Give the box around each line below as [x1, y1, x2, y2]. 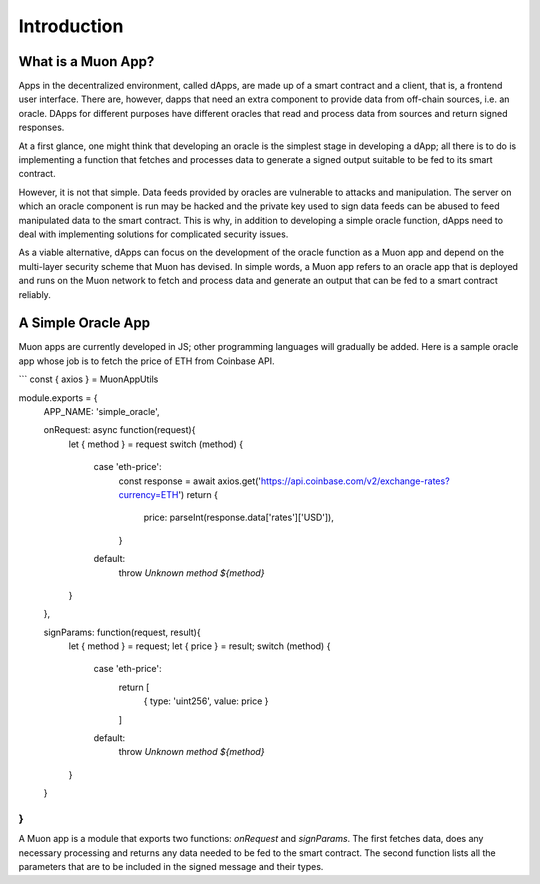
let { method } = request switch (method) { [68, 438, 244, 450]
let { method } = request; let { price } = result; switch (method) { [68, 640, 331, 652]
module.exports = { [18, 391, 98, 404]
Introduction [18, 15, 124, 37]
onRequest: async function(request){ [43, 424, 196, 436]
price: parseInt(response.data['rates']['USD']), [143, 511, 334, 524]
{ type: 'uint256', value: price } [143, 695, 269, 707]
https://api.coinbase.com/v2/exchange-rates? [260, 475, 450, 487]
